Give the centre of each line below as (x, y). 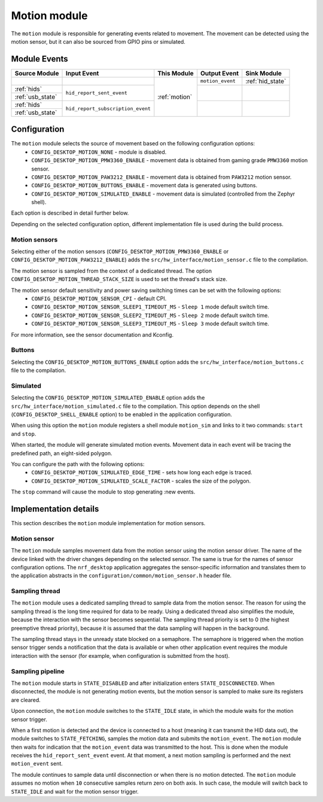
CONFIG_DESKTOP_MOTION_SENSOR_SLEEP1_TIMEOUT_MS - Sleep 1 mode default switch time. (150, 307)
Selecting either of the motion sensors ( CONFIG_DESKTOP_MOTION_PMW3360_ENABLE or (120, 252)
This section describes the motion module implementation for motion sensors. (108, 523)
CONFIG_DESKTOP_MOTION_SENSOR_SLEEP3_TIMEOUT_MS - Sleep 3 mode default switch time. (150, 324)
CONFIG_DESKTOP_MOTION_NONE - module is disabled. (99, 152)
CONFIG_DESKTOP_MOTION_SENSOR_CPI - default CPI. (99, 298)
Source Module (37, 73)
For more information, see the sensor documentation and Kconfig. (92, 334)
